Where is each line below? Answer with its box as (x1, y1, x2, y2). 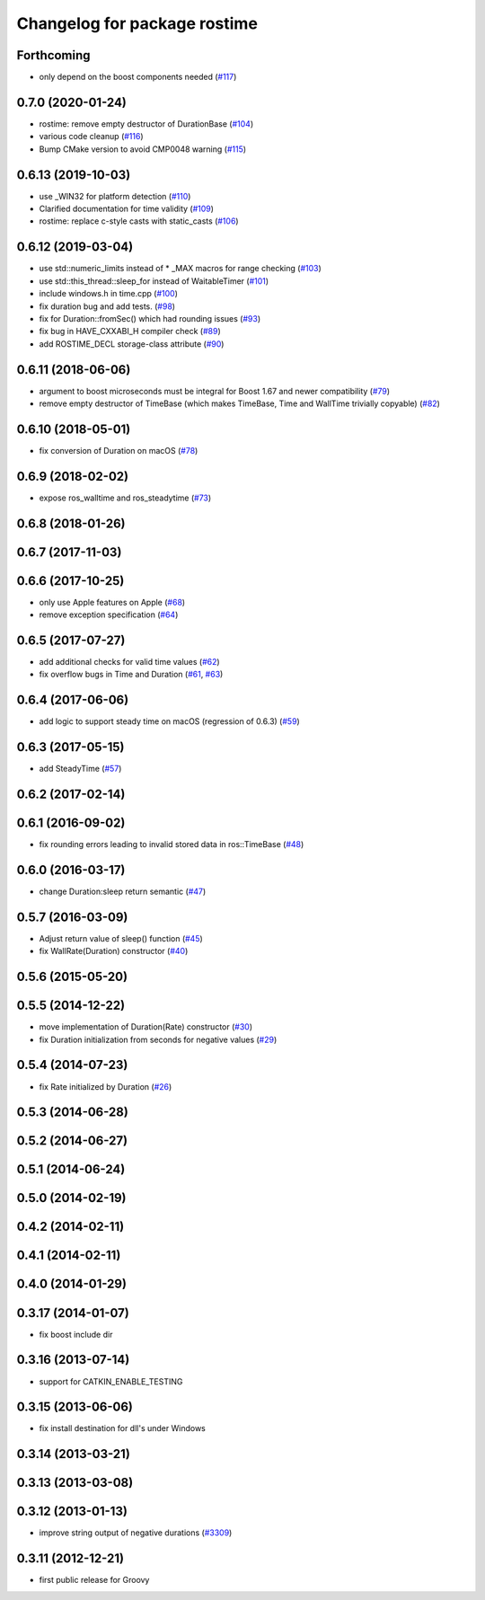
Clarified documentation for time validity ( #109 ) (39, 203, 215, 215)
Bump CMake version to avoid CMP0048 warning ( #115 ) (39, 144, 247, 155)
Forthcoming (16, 48, 91, 63)
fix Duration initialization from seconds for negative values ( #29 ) (39, 1034, 278, 1045)
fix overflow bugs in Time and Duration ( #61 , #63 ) (39, 669, 224, 680)
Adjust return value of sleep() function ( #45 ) (39, 933, 204, 943)
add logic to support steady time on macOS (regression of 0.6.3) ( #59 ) (39, 716, 300, 727)
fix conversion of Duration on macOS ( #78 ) (39, 445, 198, 455)
